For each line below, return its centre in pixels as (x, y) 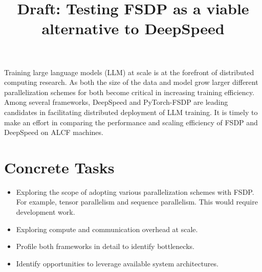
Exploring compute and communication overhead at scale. (107, 229)
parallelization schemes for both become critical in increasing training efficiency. (129, 92)
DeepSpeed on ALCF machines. (54, 132)
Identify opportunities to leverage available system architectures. (117, 263)
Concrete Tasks (59, 167)
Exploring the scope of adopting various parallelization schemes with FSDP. (135, 191)
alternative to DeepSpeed (133, 28)
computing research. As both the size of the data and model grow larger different (131, 82)
